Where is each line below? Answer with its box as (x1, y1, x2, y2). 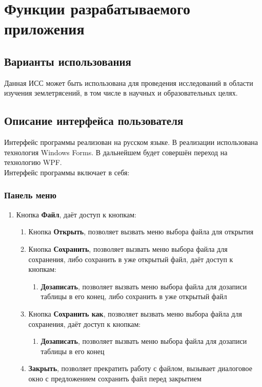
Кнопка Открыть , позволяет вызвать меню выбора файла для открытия (28, 226, 254, 237)
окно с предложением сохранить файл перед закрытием (28, 373, 201, 383)
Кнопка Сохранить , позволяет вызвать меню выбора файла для (28, 243, 228, 254)
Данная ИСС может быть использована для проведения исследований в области (4, 77, 253, 88)
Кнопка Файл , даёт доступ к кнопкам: (16, 209, 137, 219)
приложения (4, 18, 85, 39)
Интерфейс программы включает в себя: (4, 167, 130, 177)
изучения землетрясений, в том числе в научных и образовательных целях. (4, 87, 238, 98)
